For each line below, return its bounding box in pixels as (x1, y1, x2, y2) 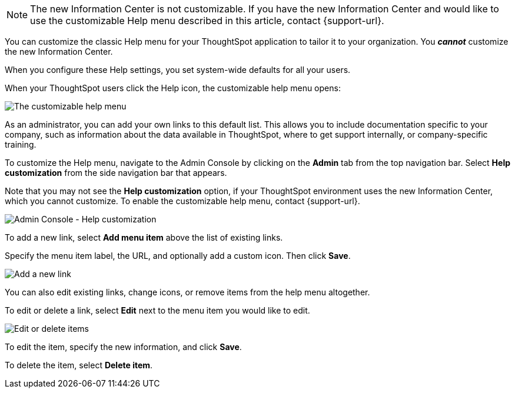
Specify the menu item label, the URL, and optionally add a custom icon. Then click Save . (5, 251, 351, 261)
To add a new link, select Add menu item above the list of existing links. (5, 232, 283, 242)
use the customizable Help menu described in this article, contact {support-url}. (30, 15, 384, 26)
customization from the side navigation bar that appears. (5, 168, 227, 178)
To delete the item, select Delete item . (5, 360, 153, 370)
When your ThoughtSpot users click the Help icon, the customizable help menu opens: (5, 83, 341, 93)
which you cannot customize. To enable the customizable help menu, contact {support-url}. (5, 196, 360, 206)
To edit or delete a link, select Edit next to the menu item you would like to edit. (5, 305, 310, 315)
